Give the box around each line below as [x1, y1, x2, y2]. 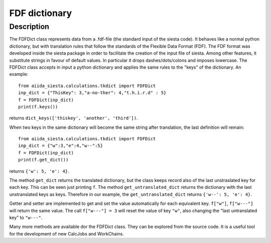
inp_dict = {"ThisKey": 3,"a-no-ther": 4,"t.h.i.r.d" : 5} [18, 90, 167, 96]
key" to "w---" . [9, 214, 43, 220]
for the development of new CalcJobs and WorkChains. [9, 230, 124, 236]
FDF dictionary [9, 8, 72, 19]
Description [9, 22, 50, 31]
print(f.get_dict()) [18, 157, 69, 163]
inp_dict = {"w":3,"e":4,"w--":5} [18, 143, 103, 149]
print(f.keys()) [18, 104, 58, 110]
